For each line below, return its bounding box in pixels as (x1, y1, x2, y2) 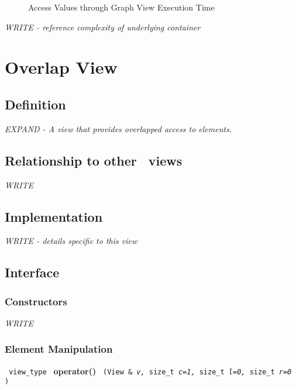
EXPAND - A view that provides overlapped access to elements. (5, 122, 232, 135)
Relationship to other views (5, 151, 183, 169)
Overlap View (5, 55, 118, 79)
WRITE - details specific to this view (5, 235, 137, 247)
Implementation (5, 207, 103, 225)
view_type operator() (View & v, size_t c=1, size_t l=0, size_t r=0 (9, 364, 292, 377)
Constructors (5, 294, 67, 308)
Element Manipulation (5, 342, 113, 356)
